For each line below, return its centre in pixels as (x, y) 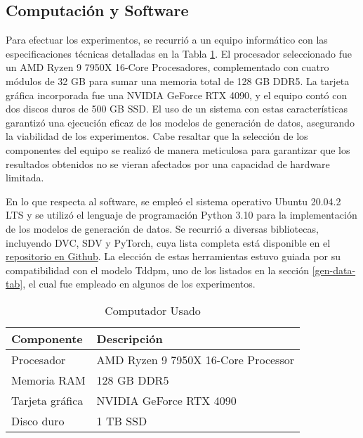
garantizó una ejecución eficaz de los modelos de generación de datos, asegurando (180, 122)
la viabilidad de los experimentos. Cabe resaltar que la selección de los (157, 136)
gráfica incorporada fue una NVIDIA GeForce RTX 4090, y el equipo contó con (177, 95)
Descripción (130, 338)
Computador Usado (153, 310)
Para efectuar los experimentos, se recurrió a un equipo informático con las (167, 40)
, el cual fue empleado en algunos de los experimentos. (139, 284)
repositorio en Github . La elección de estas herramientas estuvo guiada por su (173, 256)
